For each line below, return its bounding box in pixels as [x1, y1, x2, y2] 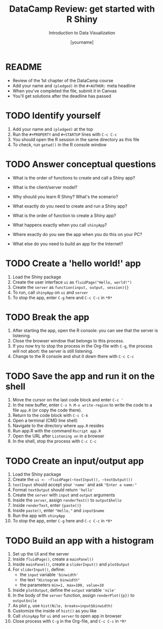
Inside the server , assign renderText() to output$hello [12, 497, 122, 503]
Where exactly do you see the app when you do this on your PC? [12, 231, 143, 237]
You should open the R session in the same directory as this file [12, 136, 140, 142]
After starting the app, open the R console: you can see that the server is [12, 327, 158, 334]
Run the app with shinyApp [12, 513, 65, 519]
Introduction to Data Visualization [49, 30, 115, 36]
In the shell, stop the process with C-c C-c [12, 438, 97, 444]
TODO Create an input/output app [5, 455, 144, 467]
